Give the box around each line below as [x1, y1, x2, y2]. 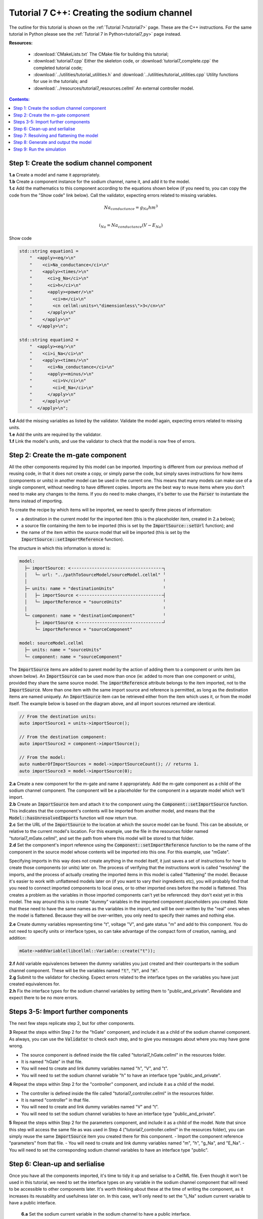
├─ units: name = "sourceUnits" [24, 647, 102, 653]
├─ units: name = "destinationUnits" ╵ [24, 586, 166, 591]
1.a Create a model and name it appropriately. [9, 172, 101, 177]
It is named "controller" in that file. [21, 1097, 90, 1103]
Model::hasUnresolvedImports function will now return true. [9, 815, 138, 821]
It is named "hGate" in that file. [21, 1059, 83, 1064]
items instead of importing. [9, 498, 63, 504]
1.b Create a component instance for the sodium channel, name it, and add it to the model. [9, 178, 190, 185]
